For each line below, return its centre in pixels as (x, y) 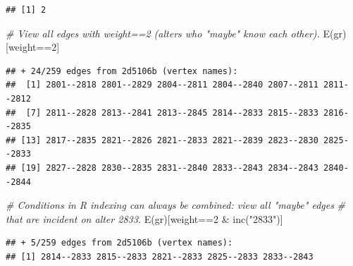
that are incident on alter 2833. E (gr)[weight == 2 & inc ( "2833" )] (144, 218)
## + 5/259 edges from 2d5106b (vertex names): (119, 243)
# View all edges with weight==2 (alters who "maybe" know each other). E (168, 33)
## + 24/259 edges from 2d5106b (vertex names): (122, 71)
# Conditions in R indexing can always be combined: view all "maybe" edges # (176, 205)
